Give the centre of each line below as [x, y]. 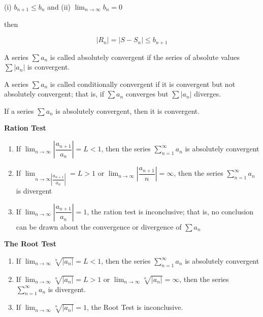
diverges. [208, 94]
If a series [19, 110]
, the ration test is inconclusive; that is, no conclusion [170, 211]
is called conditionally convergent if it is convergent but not [143, 84]
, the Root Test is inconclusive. [135, 307]
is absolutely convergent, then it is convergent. [128, 110]
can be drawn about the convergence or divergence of [99, 226]
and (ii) [59, 7]
